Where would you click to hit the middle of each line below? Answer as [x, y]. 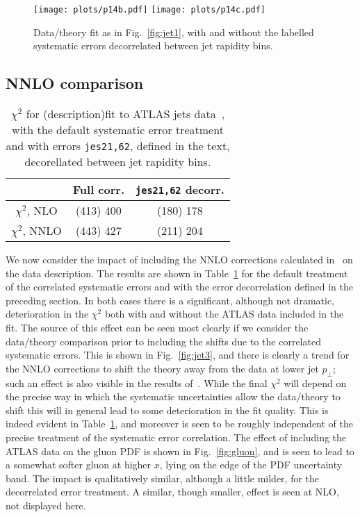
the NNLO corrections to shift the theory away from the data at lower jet [162, 368]
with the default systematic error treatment [118, 130]
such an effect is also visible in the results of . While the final [137, 383]
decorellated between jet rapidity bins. [118, 162]
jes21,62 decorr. [180, 190]
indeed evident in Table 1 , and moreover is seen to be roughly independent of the [180, 424]
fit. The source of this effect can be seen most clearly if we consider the [157, 328]
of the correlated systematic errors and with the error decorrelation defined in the [179, 287]
